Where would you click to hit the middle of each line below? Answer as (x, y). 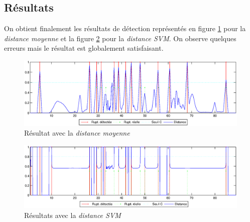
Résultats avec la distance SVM (73, 215)
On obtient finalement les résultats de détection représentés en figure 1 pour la (125, 28)
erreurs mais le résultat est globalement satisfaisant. (84, 48)
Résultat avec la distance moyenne (77, 133)
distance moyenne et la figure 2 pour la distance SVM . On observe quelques (120, 38)
